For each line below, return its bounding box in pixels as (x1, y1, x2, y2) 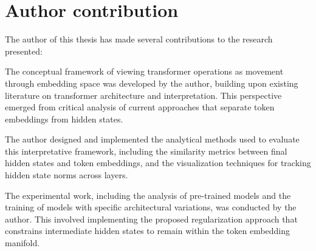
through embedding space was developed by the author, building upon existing (5, 76, 298, 89)
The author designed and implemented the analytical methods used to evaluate (5, 133, 300, 146)
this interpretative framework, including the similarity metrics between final (5, 144, 287, 157)
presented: (5, 44, 43, 57)
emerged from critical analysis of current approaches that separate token (5, 101, 275, 113)
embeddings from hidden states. (5, 112, 123, 125)
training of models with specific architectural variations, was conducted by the (5, 201, 297, 213)
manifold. (5, 236, 40, 249)
